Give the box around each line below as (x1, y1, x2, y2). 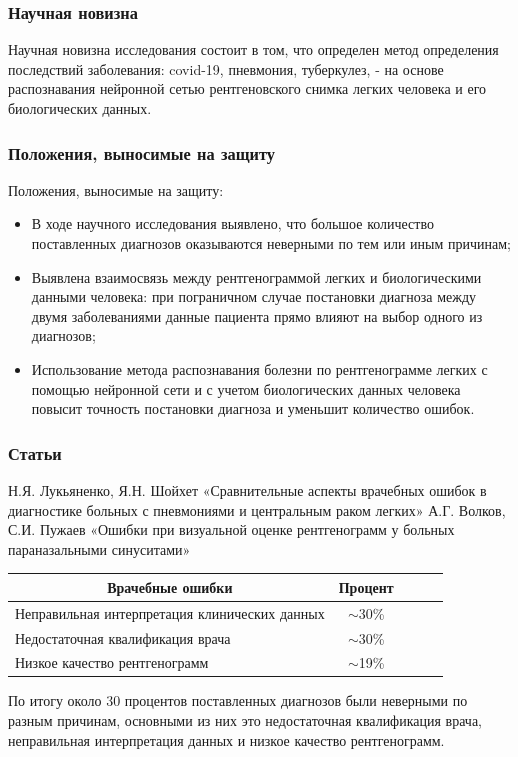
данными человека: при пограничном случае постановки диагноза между (31, 286, 477, 307)
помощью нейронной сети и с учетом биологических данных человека (31, 378, 461, 399)
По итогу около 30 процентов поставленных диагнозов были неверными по (8, 690, 468, 711)
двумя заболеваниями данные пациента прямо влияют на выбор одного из (31, 305, 483, 326)
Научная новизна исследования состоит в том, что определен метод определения (8, 39, 499, 60)
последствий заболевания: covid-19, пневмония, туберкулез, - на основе (8, 58, 444, 79)
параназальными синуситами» (8, 538, 191, 559)
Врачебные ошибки (107, 576, 233, 597)
